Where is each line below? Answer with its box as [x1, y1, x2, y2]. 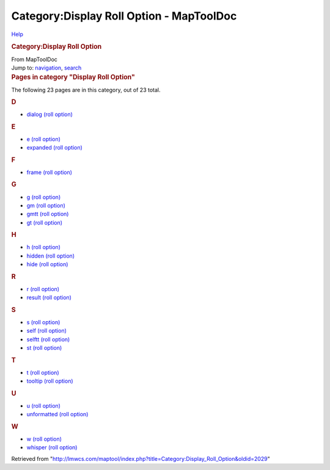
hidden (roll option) [26, 252, 75, 259]
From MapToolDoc [11, 56, 58, 63]
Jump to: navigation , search [11, 64, 82, 71]
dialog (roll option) [26, 110, 73, 118]
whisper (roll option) [26, 444, 78, 451]
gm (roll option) [26, 202, 65, 209]
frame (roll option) [26, 168, 73, 176]
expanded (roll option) [26, 144, 82, 151]
